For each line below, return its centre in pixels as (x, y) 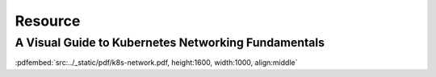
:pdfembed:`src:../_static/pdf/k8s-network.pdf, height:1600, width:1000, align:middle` (156, 63)
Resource (48, 21)
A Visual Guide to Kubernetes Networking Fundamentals (170, 43)
